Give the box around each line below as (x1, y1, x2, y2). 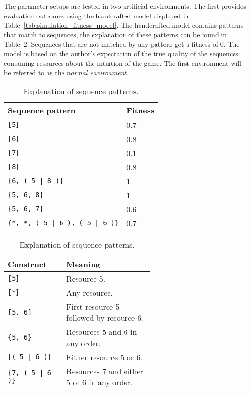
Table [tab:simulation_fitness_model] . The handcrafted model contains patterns (4, 20, 244, 30)
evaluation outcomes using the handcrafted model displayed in (4, 10, 189, 20)
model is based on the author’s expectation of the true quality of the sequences (4, 48, 238, 58)
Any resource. (66, 286, 113, 298)
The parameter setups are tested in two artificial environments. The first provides (4, 1, 246, 11)
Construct (8, 258, 47, 269)
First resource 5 (66, 300, 120, 312)
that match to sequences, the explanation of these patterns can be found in (4, 29, 227, 39)
